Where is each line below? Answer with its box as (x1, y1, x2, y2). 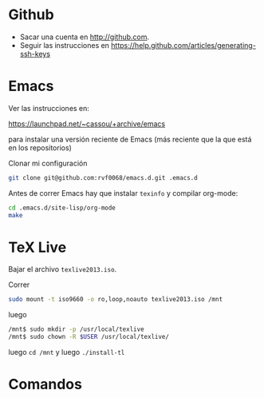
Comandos (8, 376, 82, 393)
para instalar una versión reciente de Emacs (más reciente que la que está (8, 134, 252, 144)
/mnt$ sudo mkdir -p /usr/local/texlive (8, 325, 145, 333)
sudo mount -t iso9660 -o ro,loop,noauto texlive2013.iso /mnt (8, 296, 223, 304)
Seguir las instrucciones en (19, 40, 110, 50)
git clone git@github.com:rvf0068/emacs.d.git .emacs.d (8, 173, 198, 181)
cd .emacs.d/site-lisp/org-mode (8, 204, 116, 212)
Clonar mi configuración (8, 158, 88, 168)
